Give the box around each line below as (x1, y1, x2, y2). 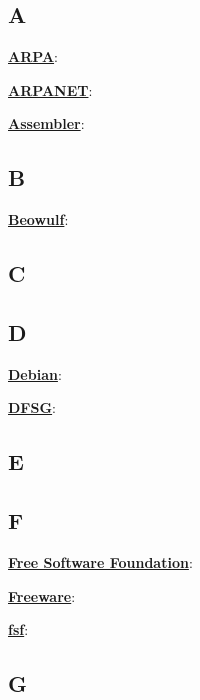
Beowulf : (8, 209, 69, 230)
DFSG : (8, 397, 56, 418)
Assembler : (8, 113, 85, 134)
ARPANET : (8, 79, 93, 100)
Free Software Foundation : (8, 551, 193, 572)
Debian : (8, 363, 62, 384)
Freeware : (8, 585, 76, 606)
